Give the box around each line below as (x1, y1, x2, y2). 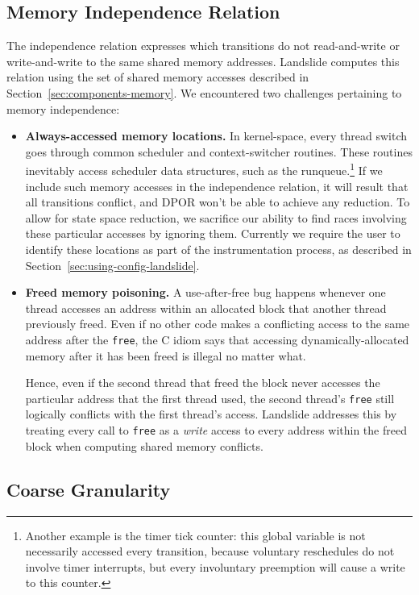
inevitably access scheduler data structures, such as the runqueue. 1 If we (25, 160, 383, 179)
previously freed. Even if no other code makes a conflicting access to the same (25, 315, 410, 332)
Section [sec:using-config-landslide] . (25, 256, 200, 273)
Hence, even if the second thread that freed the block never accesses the (25, 374, 380, 391)
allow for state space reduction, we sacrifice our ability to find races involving (25, 209, 407, 226)
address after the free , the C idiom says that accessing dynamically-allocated (25, 331, 409, 347)
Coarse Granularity (6, 476, 171, 501)
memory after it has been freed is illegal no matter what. (25, 347, 306, 364)
